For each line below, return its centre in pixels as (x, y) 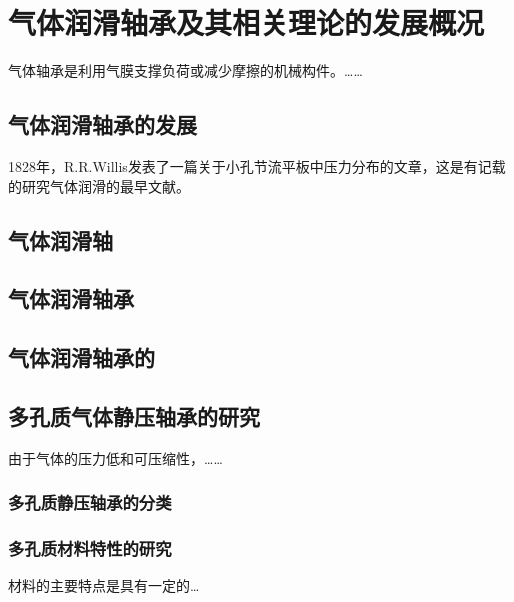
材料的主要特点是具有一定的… (104, 585)
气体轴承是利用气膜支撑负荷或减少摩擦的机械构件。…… (185, 70)
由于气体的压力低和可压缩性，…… (115, 457)
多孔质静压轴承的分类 (90, 502)
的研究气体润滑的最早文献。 (99, 185)
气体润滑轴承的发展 (102, 124)
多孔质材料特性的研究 (90, 548)
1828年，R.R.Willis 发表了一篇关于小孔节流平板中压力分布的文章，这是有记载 (257, 165)
